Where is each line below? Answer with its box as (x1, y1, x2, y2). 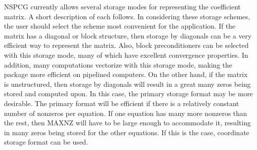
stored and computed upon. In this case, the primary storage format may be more (4, 88, 253, 99)
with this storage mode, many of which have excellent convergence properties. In (4, 49, 249, 60)
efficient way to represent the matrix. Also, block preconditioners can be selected (4, 40, 249, 50)
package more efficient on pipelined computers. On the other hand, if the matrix (4, 69, 248, 79)
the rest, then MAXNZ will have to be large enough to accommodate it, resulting (4, 117, 251, 128)
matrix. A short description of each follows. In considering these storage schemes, (4, 11, 250, 21)
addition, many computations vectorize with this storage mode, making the (4, 59, 232, 70)
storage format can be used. (4, 137, 88, 147)
